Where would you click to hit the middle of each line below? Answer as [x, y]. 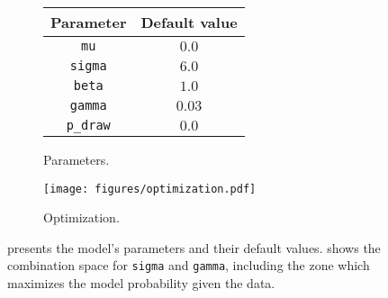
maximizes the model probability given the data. [141, 283]
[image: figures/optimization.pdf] [150, 189]
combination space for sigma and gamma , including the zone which [189, 265]
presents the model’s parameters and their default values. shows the [194, 247]
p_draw [88, 125]
